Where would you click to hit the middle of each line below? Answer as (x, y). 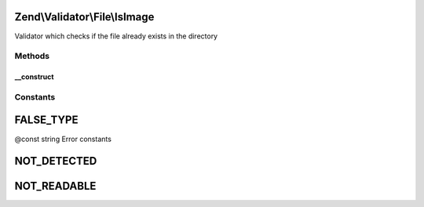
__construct (34, 77)
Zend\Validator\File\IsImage (84, 17)
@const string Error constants (63, 139)
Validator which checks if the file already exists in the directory (116, 36)
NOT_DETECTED (56, 161)
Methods (32, 56)
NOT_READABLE (55, 186)
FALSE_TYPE (46, 120)
